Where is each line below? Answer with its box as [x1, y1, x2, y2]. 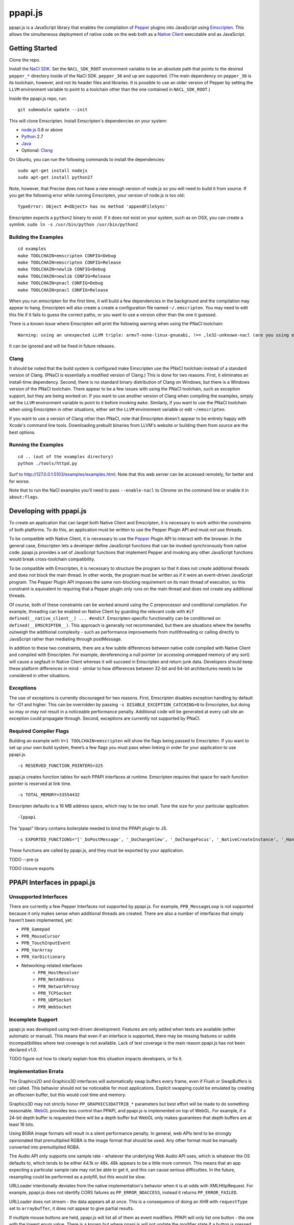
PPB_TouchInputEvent [21, 940, 71, 946]
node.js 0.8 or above [21, 126, 63, 132]
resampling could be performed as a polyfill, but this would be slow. [9, 1174, 146, 1179]
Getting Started [9, 44, 57, 52]
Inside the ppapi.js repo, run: [9, 96, 67, 101]
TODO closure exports [9, 865, 54, 872]
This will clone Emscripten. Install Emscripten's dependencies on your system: [9, 118, 168, 123]
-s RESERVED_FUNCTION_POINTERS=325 [18, 763, 103, 769]
